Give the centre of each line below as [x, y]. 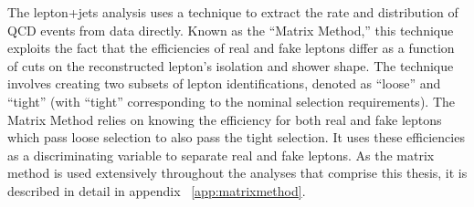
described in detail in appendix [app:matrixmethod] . [157, 190]
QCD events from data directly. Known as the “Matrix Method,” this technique [231, 30]
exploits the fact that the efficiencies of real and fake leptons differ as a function [231, 48]
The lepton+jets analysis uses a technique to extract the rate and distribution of [233, 12]
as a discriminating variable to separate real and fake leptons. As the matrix [221, 155]
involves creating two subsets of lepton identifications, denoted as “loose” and [224, 83]
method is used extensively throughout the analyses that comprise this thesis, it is [237, 173]
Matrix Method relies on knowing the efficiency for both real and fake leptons [225, 119]
